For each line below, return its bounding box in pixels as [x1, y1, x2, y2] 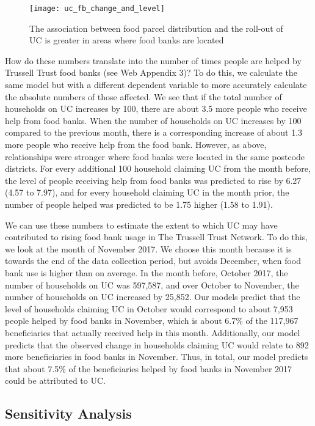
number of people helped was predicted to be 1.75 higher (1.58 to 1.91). [5, 197, 273, 210]
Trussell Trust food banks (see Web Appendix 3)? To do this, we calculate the [5, 66, 297, 79]
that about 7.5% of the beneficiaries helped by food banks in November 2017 [5, 362, 292, 375]
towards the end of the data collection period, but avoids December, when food [5, 254, 302, 267]
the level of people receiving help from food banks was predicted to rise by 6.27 [5, 174, 302, 186]
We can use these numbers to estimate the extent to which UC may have [5, 218, 278, 231]
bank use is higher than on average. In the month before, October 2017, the [5, 266, 288, 279]
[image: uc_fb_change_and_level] [29, 4, 165, 13]
